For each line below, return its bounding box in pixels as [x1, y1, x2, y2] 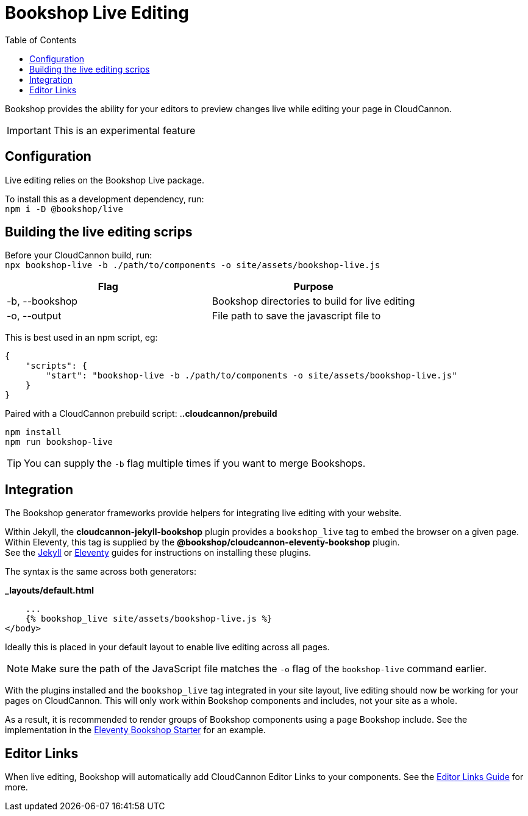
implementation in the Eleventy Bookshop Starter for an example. [5, 725, 266, 736]
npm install [5, 427, 62, 438]
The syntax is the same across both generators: [5, 566, 196, 577]
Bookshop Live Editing [5, 2, 189, 23]
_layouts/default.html [5, 585, 95, 596]
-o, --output [7, 310, 62, 322]
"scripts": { [25, 361, 87, 371]
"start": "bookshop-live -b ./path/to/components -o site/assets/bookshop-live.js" [46, 371, 457, 381]
